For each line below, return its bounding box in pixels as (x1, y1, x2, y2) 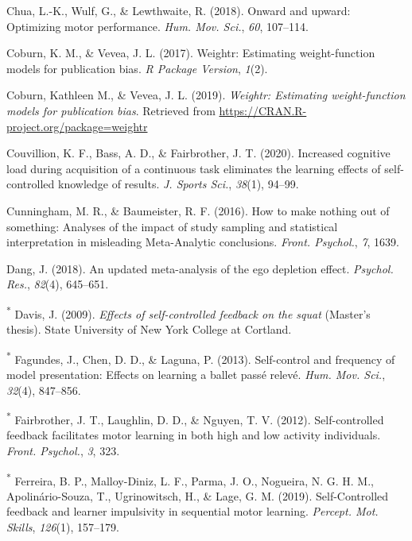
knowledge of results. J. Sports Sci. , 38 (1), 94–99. (57, 176, 299, 192)
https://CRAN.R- (219, 102, 307, 118)
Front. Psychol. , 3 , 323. (6, 442, 120, 459)
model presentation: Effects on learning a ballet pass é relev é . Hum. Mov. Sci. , (6, 366, 386, 382)
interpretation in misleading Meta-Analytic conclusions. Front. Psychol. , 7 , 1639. (6, 234, 399, 250)
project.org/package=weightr (6, 118, 148, 134)
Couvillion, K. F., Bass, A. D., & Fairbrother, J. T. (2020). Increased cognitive (6, 145, 391, 161)
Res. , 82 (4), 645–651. (6, 276, 109, 292)
